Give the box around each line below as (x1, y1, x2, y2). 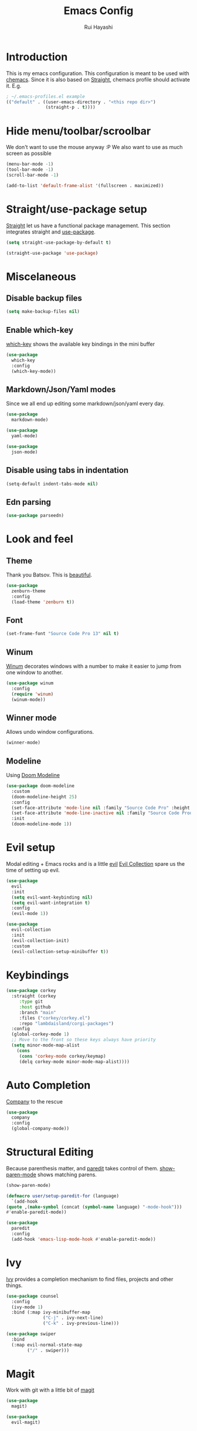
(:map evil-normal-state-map (11, 1342, 83, 1348)
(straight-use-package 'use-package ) (6, 250, 98, 256)
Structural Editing (6, 1146, 94, 1159)
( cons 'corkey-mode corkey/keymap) (19, 1053, 107, 1059)
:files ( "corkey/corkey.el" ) (19, 1015, 91, 1021)
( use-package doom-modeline (6, 783, 75, 789)
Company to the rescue (6, 1098, 63, 1105)
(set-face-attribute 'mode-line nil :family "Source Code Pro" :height (11, 805, 191, 811)
